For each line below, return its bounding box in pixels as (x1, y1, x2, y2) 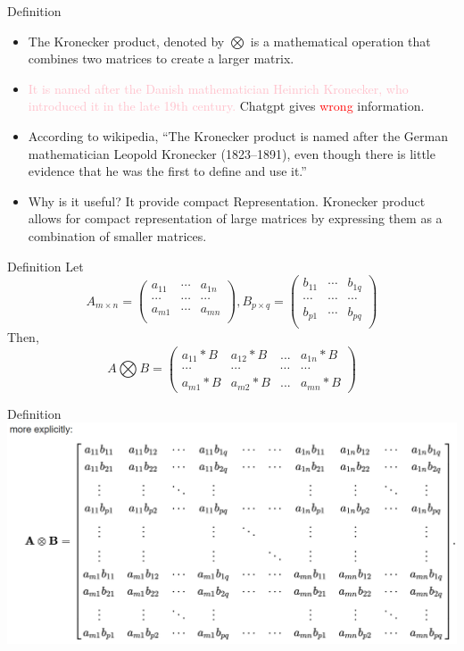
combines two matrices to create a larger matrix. (28, 49, 294, 68)
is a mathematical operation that (250, 31, 431, 50)
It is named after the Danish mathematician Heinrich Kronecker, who (28, 79, 409, 97)
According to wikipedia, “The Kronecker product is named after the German (28, 126, 448, 145)
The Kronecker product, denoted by (28, 31, 225, 50)
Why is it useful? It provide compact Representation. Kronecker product (28, 191, 426, 210)
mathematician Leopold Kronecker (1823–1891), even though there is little (28, 144, 435, 163)
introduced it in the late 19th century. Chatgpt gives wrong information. (28, 96, 425, 115)
